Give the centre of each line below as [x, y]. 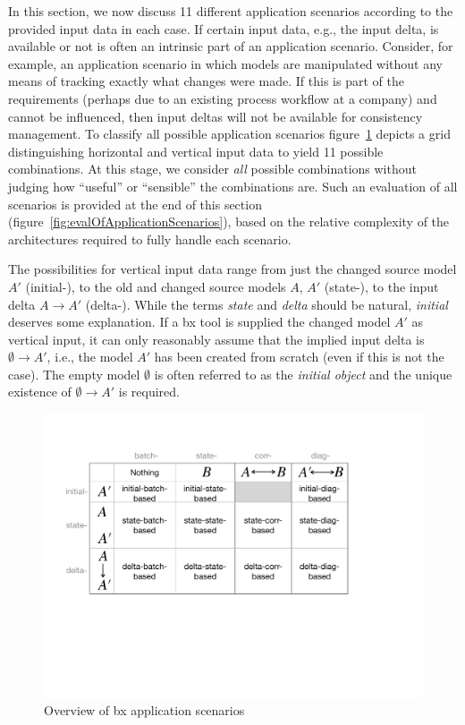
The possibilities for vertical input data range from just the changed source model [232, 269]
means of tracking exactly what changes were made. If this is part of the [206, 81]
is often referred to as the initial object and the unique [303, 374]
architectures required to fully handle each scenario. [150, 239]
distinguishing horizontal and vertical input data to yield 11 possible [196, 151]
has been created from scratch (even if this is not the [299, 357]
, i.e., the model [90, 357]
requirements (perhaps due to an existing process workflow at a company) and [223, 98]
